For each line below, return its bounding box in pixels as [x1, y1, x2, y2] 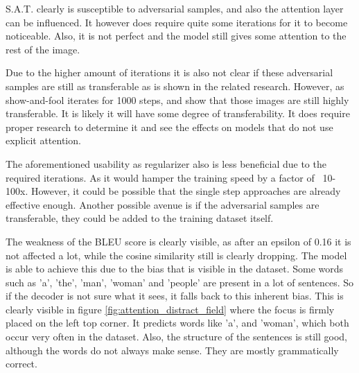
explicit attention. [6, 133, 81, 148]
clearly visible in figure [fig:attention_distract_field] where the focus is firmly [6, 302, 335, 316]
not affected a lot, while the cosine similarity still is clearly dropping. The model [6, 248, 347, 262]
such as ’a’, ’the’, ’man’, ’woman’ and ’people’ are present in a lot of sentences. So [6, 275, 354, 289]
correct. [6, 356, 37, 371]
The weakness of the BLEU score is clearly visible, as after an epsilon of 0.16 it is [6, 234, 351, 248]
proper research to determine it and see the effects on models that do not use [6, 119, 333, 134]
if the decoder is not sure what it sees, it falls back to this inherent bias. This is [6, 288, 344, 303]
